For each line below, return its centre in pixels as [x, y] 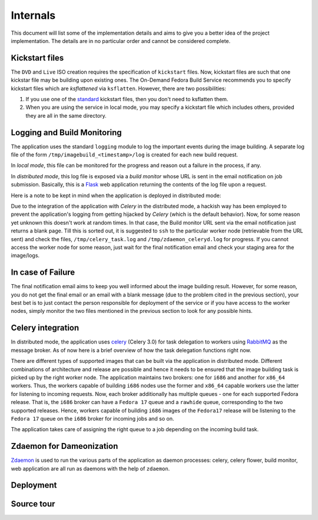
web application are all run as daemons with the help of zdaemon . [90, 468]
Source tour [33, 504]
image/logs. [25, 255]
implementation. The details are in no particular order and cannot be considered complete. [121, 41]
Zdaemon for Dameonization [64, 446]
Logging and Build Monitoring [66, 132]
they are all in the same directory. [66, 115]
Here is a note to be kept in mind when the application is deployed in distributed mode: [116, 195]
